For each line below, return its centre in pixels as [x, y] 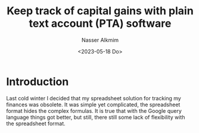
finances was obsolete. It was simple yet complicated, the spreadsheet [93, 104]
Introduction [38, 82]
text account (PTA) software [100, 23]
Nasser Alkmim [100, 40]
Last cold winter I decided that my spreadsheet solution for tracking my [94, 98]
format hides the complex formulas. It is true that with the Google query [94, 110]
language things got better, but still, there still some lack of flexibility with [96, 117]
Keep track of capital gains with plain [100, 11]
